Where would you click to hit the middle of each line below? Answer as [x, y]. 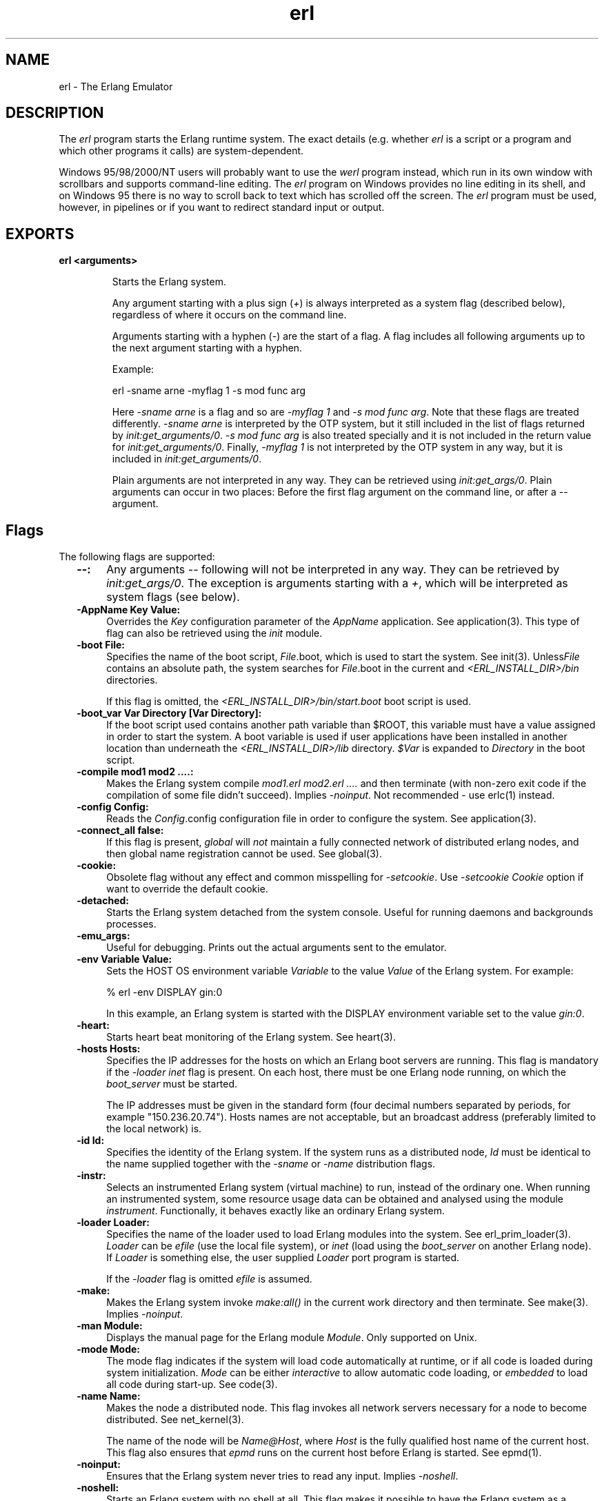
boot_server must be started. [172, 1084]
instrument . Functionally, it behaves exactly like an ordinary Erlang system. [275, 1211]
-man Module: [110, 1326]
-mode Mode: [109, 1349]
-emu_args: [103, 936]
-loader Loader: [113, 1223]
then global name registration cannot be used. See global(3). [244, 854]
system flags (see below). [173, 597]
